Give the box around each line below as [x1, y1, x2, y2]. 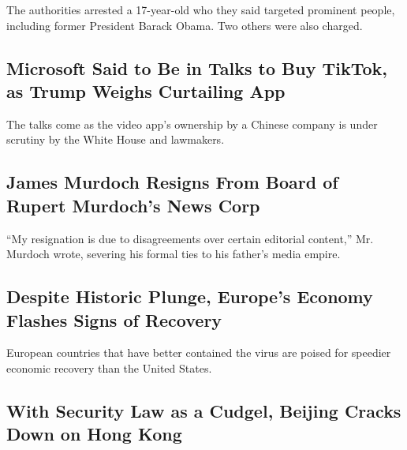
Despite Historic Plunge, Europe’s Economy [6, 284, 373, 309]
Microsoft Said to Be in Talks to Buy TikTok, [6, 55, 388, 80]
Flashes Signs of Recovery [6, 307, 222, 332]
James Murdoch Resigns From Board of [6, 170, 338, 194]
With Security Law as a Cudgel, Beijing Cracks [6, 398, 401, 422]
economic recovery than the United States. [6, 359, 212, 376]
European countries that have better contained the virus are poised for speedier [6, 344, 391, 361]
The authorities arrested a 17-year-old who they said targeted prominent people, [6, 2, 395, 17]
